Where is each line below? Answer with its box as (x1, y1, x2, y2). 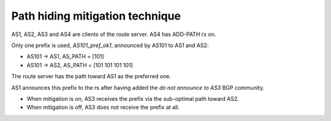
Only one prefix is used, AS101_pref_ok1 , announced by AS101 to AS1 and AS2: (11, 42, 209, 49)
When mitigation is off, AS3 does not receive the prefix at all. (26, 104, 180, 111)
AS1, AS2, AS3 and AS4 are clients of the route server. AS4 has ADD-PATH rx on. (11, 31, 216, 38)
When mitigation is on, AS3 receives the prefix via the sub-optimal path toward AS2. (26, 95, 239, 102)
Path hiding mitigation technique (11, 9, 181, 23)
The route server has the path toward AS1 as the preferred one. (11, 73, 172, 80)
